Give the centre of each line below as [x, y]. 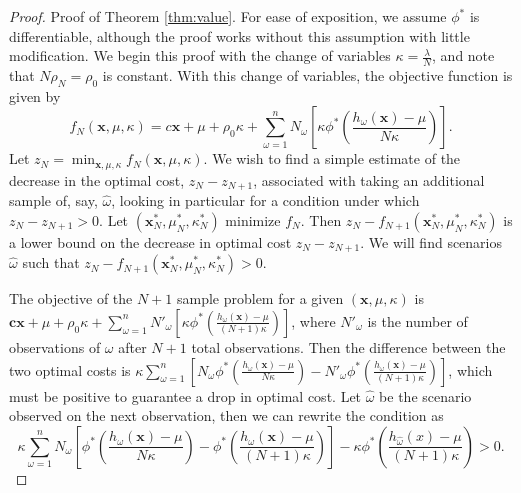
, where [313, 320]
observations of [55, 346]
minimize [253, 219]
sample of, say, [53, 200]
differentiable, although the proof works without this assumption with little [239, 35]
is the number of [417, 320]
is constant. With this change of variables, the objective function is [307, 75]
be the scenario [425, 395]
